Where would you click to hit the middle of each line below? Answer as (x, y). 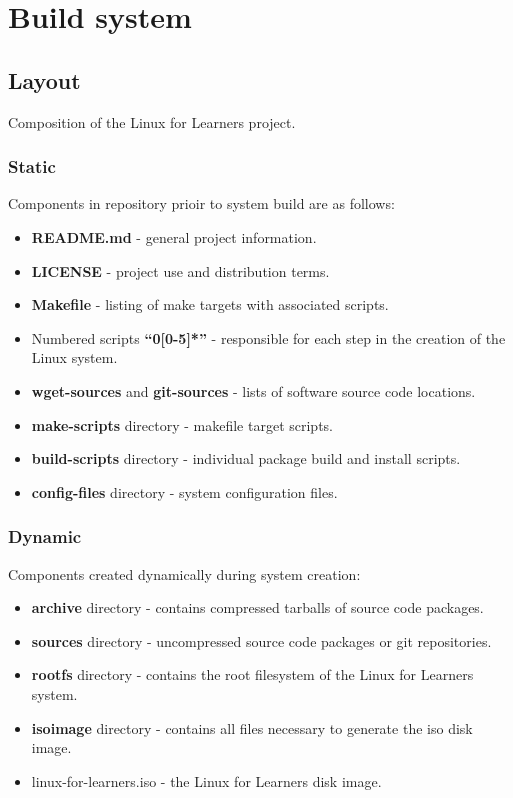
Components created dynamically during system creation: (184, 573)
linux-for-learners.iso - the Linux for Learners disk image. (206, 780)
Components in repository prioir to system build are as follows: (201, 203)
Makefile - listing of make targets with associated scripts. (210, 304)
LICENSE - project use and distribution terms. (180, 270)
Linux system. (74, 357)
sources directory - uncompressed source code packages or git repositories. (261, 640)
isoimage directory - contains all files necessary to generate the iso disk (252, 727)
